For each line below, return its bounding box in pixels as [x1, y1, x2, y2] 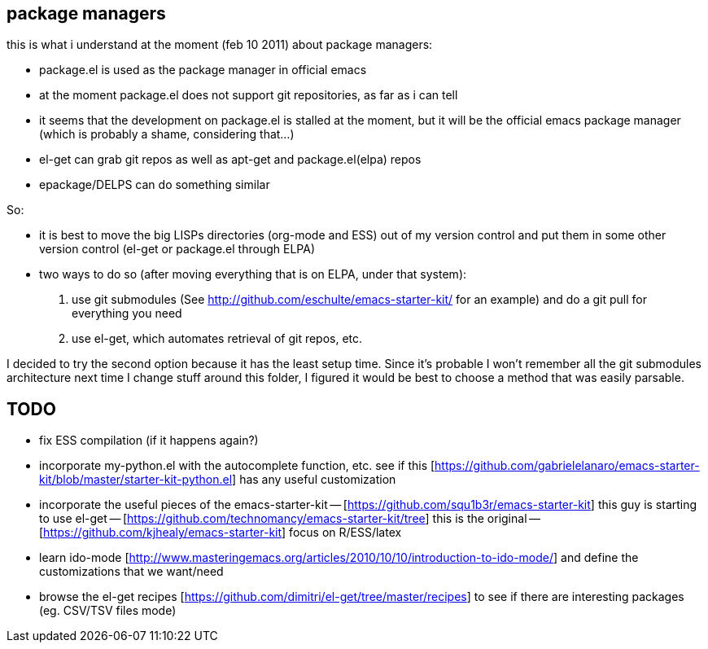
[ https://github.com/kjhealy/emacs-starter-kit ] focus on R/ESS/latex [39, 525, 402, 540]
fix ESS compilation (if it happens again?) [39, 433, 259, 448]
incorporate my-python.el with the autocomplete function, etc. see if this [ [39, 458, 435, 473]
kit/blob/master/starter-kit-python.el [39, 472, 233, 487]
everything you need [72, 306, 182, 321]
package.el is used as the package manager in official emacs [39, 63, 367, 77]
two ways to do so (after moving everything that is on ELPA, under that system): [39, 267, 467, 282]
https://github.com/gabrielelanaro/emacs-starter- [435, 458, 700, 473]
